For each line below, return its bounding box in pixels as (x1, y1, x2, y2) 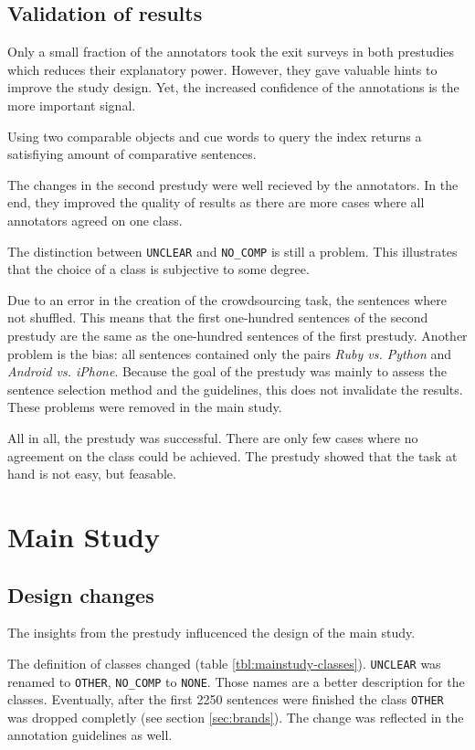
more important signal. (7, 95, 136, 114)
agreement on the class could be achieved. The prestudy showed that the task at (7, 446, 458, 465)
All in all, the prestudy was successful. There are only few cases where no (7, 428, 418, 447)
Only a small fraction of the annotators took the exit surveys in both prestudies (7, 42, 455, 61)
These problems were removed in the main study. (7, 397, 282, 417)
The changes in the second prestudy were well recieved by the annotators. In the (7, 174, 459, 194)
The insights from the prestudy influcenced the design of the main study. (7, 623, 416, 642)
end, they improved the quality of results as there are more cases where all (7, 193, 425, 212)
